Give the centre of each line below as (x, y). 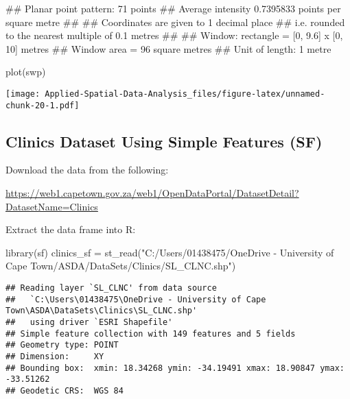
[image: (23, 94)
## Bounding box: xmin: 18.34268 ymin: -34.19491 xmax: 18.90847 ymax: (175, 368)
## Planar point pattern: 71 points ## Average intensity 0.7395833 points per (173, 8)
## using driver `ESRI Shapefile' (89, 323)
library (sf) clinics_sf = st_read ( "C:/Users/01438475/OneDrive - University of (170, 252)
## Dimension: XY (55, 356)
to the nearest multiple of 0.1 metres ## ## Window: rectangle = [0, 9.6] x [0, (174, 35)
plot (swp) (26, 72)
